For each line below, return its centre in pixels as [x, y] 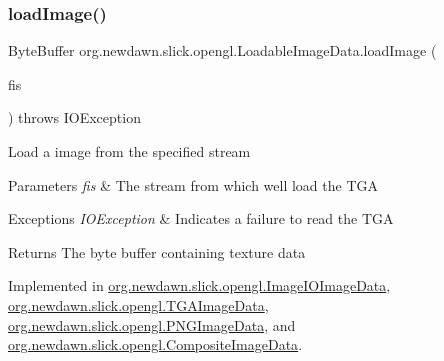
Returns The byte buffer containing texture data [157, 251]
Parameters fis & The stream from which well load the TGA [193, 184]
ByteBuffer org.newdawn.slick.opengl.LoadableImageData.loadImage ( [222, 50]
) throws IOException [74, 117]
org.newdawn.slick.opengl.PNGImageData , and [152, 324]
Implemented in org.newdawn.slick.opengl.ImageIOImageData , [199, 285]
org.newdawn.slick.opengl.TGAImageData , [138, 304]
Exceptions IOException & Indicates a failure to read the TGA [201, 218]
